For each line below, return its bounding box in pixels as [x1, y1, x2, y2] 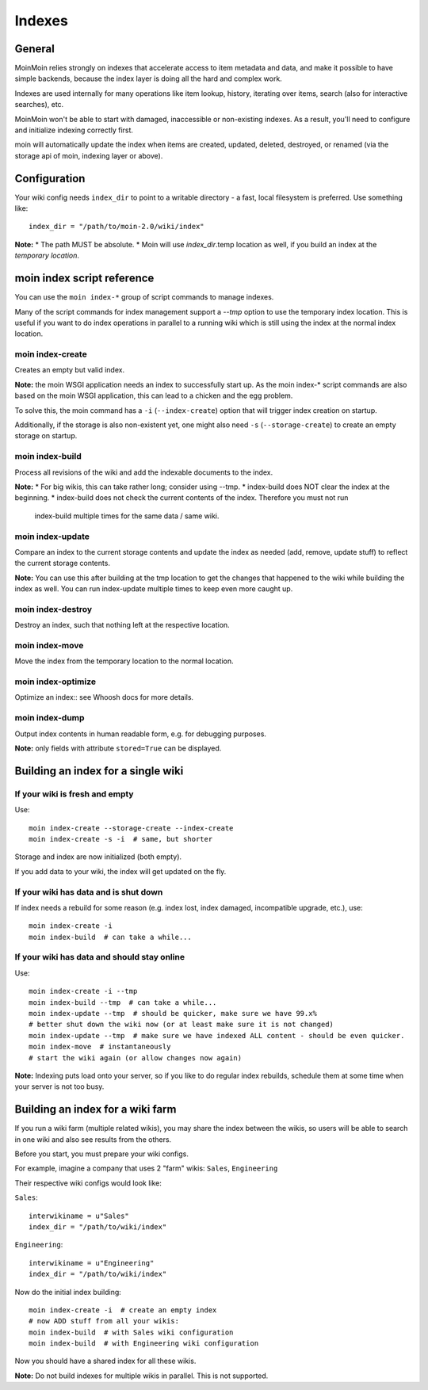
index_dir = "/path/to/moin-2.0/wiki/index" [29, 222, 205, 231]
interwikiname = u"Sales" [29, 1211, 130, 1220]
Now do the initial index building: [14, 1287, 122, 1296]
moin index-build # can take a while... [29, 932, 192, 941]
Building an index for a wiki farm [14, 1102, 177, 1117]
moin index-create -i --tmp [29, 987, 138, 996]
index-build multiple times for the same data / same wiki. [34, 511, 220, 521]
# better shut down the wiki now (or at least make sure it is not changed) [29, 1020, 334, 1029]
